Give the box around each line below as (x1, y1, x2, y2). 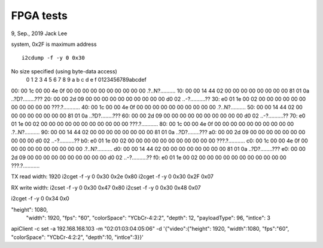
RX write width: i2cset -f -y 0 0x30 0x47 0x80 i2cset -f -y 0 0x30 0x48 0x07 (11, 184, 202, 191)
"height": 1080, (11, 206, 48, 213)
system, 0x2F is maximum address (11, 41, 97, 48)
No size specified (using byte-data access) (11, 67, 118, 75)
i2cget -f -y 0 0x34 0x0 (11, 195, 70, 202)
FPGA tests (11, 9, 68, 22)
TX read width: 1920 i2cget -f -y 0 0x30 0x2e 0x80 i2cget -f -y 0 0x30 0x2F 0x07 (11, 173, 214, 180)
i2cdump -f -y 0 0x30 (22, 54, 85, 61)
